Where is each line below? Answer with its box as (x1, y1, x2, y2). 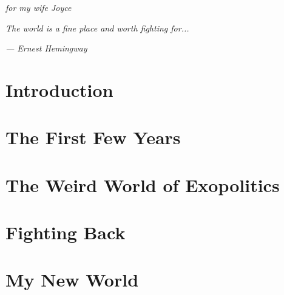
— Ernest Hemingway (5, 42, 87, 55)
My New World (5, 267, 139, 292)
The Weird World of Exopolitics (5, 172, 280, 197)
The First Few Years (5, 125, 181, 150)
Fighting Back (5, 220, 126, 245)
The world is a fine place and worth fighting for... (5, 21, 189, 34)
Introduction (5, 77, 113, 102)
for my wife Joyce (5, 1, 72, 13)
